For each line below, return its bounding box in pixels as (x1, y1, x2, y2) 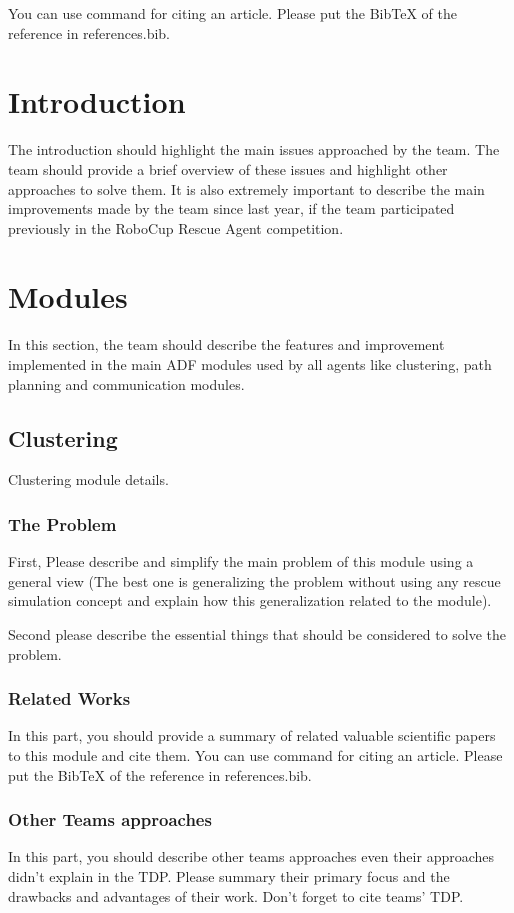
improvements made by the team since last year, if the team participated (8, 198, 455, 219)
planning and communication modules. (8, 373, 245, 394)
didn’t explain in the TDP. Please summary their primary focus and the (8, 865, 450, 886)
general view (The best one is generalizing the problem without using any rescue (8, 570, 501, 591)
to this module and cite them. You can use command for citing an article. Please (8, 744, 503, 765)
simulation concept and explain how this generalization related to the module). (8, 590, 492, 611)
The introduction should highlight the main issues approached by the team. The (8, 139, 500, 160)
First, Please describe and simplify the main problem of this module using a (8, 551, 474, 572)
